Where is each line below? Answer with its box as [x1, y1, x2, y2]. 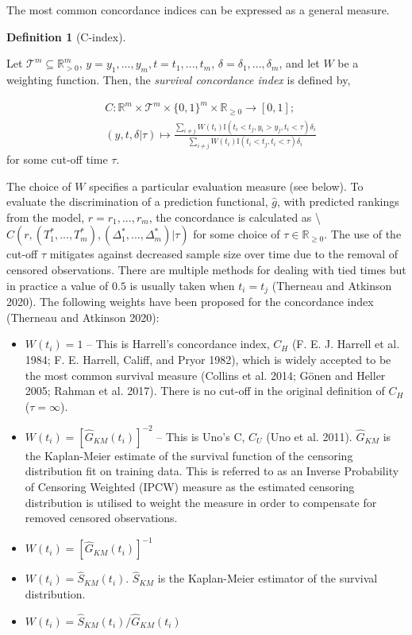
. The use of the [324, 226, 402, 242]
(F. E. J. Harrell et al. [291, 335, 400, 352]
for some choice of [193, 226, 280, 242]
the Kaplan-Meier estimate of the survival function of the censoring [25, 447, 353, 463]
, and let [279, 55, 320, 72]
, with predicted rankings [276, 193, 399, 210]
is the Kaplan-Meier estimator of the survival [157, 570, 378, 587]
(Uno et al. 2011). [266, 428, 352, 444]
